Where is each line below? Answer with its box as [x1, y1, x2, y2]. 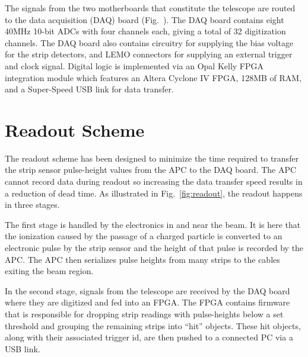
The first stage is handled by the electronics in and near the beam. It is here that [5, 218, 301, 230]
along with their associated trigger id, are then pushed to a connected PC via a [5, 331, 293, 343]
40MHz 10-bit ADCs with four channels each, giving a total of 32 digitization [5, 25, 286, 37]
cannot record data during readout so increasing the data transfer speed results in [5, 175, 303, 188]
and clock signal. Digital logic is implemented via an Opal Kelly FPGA [5, 59, 264, 72]
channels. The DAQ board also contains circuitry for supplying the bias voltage [5, 36, 294, 49]
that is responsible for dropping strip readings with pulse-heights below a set [5, 308, 284, 320]
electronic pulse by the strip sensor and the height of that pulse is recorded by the [5, 242, 304, 254]
